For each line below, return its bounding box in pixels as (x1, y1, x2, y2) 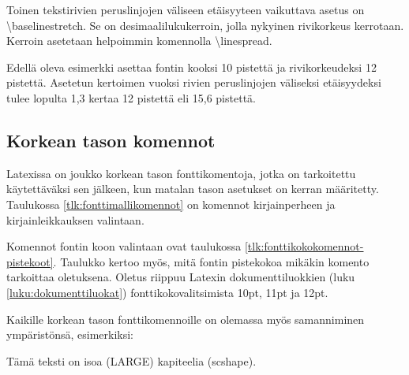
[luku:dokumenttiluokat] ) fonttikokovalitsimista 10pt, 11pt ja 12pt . (6, 284, 328, 300)
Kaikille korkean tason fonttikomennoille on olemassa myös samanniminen (6, 310, 365, 327)
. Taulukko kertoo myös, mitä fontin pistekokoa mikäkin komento (53, 253, 370, 269)
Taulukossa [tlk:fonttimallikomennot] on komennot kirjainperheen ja (6, 195, 336, 212)
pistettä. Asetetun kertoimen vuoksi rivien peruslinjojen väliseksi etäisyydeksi (6, 74, 381, 91)
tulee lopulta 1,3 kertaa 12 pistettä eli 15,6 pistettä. (6, 89, 256, 106)
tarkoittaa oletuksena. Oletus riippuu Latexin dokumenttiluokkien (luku (6, 269, 355, 285)
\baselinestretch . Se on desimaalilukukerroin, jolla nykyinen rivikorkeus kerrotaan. (6, 17, 404, 33)
